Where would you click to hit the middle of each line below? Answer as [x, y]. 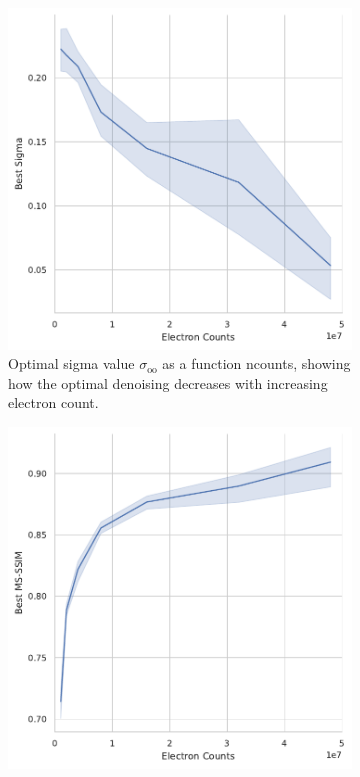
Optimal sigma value [71, 363]
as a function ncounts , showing [256, 363]
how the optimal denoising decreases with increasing [168, 382]
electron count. [53, 402]
